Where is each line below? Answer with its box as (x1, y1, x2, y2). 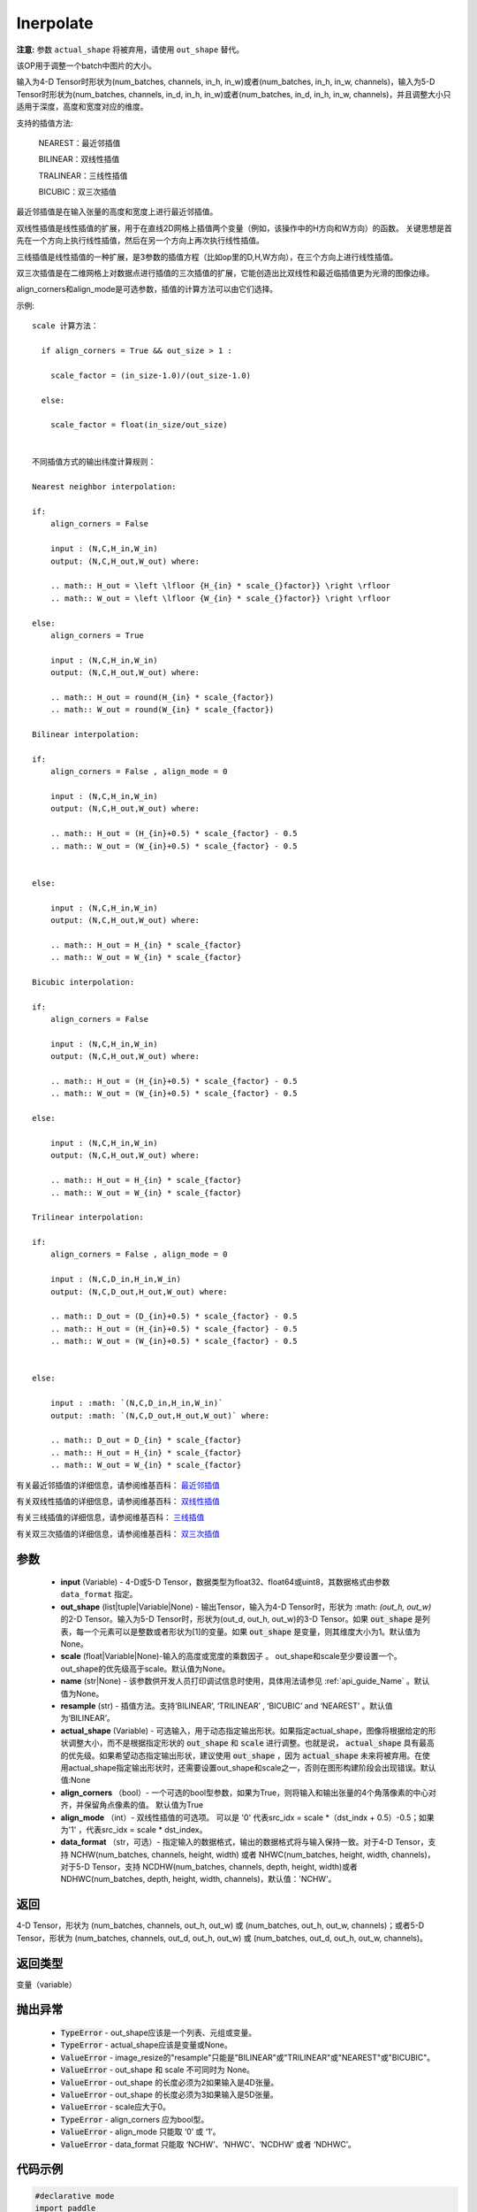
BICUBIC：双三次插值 (38, 187, 117, 197)
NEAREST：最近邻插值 (38, 137, 121, 148)
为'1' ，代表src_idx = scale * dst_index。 (60, 1824, 208, 1835)
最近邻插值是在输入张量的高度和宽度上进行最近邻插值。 (16, 206, 218, 217)
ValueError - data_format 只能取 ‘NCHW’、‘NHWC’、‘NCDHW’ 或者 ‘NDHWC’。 (60, 2139, 357, 2149)
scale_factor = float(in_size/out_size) (49, 420, 229, 430)
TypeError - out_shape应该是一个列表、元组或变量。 (60, 2027, 257, 2039)
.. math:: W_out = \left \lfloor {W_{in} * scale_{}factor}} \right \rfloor (49, 593, 391, 603)
